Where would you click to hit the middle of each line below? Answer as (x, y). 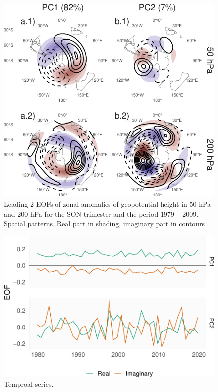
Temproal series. (29, 384)
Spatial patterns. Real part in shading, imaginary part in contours (105, 224)
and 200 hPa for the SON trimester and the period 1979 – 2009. (101, 214)
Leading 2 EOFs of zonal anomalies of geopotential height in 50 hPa (108, 204)
